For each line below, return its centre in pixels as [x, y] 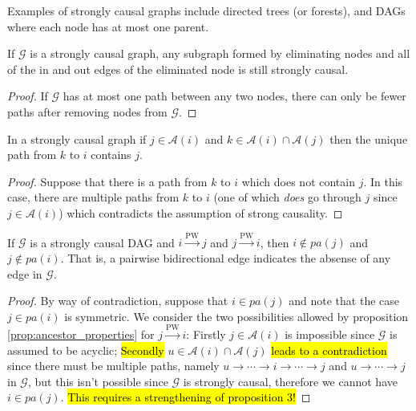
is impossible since [330, 334]
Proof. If [28, 96]
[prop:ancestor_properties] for [81, 334]
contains [111, 155]
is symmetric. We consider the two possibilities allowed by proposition [236, 316]
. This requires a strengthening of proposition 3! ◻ [186, 397]
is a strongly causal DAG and [102, 242]
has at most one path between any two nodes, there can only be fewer [234, 96]
